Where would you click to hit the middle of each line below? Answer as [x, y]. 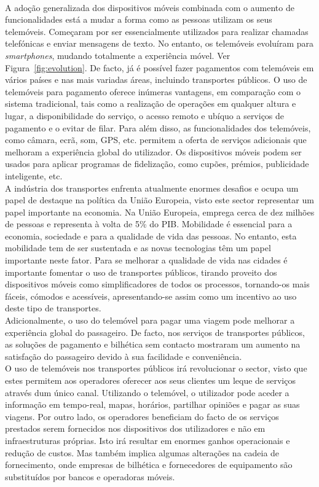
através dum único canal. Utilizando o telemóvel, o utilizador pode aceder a [147, 392]
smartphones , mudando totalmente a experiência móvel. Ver [118, 55]
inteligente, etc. [34, 175]
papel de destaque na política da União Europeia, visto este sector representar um [159, 200]
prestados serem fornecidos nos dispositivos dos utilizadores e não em [135, 428]
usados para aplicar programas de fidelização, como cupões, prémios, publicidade [157, 164]
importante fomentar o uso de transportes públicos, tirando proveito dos [141, 272]
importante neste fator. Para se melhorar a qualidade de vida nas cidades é [146, 260]
